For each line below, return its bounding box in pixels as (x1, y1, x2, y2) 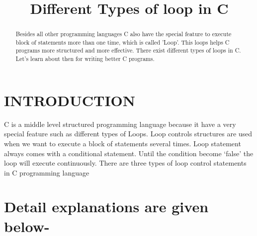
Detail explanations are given (4, 196, 209, 217)
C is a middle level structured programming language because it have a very (4, 118, 236, 129)
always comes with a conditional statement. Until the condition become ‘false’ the (4, 148, 254, 158)
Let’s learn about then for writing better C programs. (15, 55, 155, 63)
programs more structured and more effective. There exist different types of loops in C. (15, 46, 241, 55)
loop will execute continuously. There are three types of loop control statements (4, 158, 247, 168)
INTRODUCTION (4, 90, 136, 110)
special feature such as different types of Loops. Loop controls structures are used (4, 128, 253, 139)
